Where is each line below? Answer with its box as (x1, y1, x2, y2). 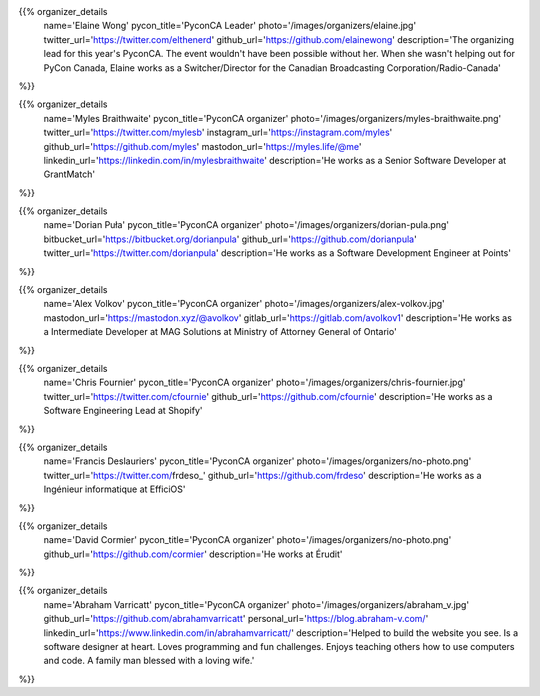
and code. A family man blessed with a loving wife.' (43, 655, 255, 667)
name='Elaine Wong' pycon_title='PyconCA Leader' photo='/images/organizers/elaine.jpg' (43, 20, 417, 32)
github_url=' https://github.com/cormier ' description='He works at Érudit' (43, 548, 344, 560)
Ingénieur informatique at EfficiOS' (43, 483, 186, 495)
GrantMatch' (43, 168, 95, 180)
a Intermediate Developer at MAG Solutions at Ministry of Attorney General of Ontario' (43, 326, 397, 338)
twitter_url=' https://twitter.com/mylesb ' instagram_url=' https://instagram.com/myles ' (43, 126, 393, 139)
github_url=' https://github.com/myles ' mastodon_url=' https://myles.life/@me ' (43, 140, 362, 152)
